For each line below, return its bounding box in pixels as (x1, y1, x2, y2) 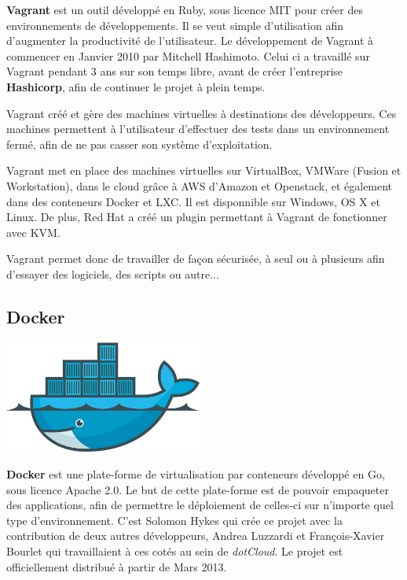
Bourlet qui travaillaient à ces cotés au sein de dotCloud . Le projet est (6, 542, 343, 559)
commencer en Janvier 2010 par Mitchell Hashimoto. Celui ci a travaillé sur (6, 47, 370, 64)
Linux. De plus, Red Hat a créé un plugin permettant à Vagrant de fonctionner (6, 209, 387, 225)
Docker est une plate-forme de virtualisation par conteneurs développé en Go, (6, 465, 385, 482)
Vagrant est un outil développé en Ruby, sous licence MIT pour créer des (6, 2, 363, 17)
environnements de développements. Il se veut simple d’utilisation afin (6, 17, 343, 33)
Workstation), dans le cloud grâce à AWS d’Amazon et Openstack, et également (6, 177, 393, 194)
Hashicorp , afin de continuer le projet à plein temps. (6, 78, 266, 94)
